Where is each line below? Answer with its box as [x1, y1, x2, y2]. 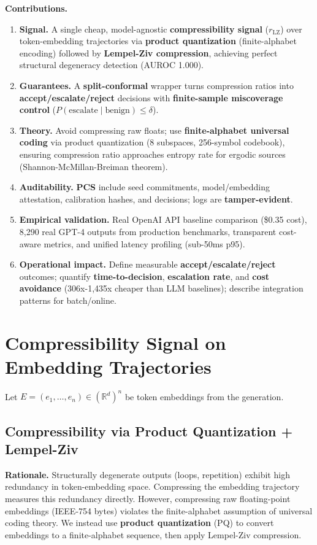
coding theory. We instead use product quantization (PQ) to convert [5, 516, 274, 529]
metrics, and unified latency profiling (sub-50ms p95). [44, 237, 245, 250]
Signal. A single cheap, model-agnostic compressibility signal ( [19, 22, 269, 35]
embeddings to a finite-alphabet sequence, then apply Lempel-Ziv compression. [5, 528, 302, 541]
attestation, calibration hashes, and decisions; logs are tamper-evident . [19, 192, 293, 205]
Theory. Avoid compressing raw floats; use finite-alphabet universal [19, 123, 289, 136]
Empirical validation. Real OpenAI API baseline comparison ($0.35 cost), [19, 213, 307, 226]
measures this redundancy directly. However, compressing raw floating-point [5, 492, 291, 505]
